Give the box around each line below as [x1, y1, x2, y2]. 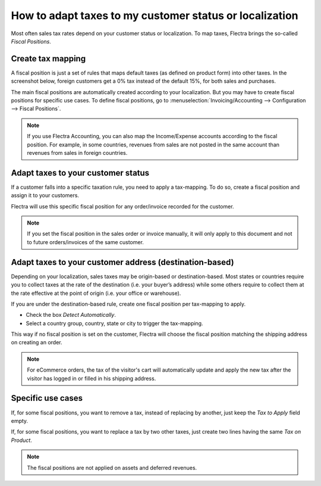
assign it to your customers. [11, 192, 80, 199]
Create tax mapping [11, 54, 86, 64]
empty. [11, 417, 29, 424]
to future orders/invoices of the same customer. [27, 238, 144, 245]
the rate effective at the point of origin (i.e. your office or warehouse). [11, 289, 181, 297]
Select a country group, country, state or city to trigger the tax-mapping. [26, 319, 203, 327]
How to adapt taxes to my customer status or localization [11, 9, 298, 22]
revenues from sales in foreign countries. [27, 149, 128, 156]
